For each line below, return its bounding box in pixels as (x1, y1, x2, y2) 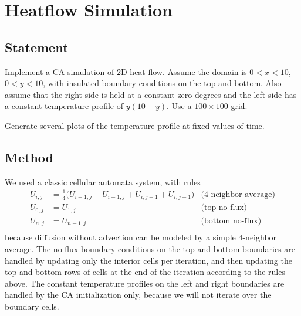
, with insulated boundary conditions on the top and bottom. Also (43, 77, 282, 89)
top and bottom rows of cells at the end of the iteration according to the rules (5, 266, 285, 278)
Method (5, 148, 53, 166)
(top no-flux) (201, 203, 248, 212)
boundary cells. (5, 300, 59, 312)
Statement (5, 38, 69, 56)
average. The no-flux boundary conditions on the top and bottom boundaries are (5, 242, 296, 254)
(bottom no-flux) (201, 216, 262, 225)
